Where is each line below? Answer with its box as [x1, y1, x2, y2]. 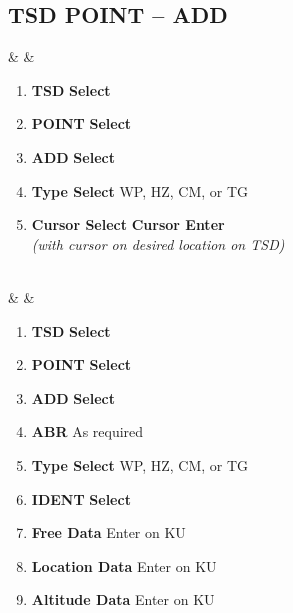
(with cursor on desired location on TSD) [31, 233, 285, 254]
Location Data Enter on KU [31, 555, 217, 576]
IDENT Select [31, 488, 131, 509]
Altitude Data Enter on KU [31, 589, 215, 610]
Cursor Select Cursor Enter [31, 214, 225, 235]
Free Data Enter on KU [31, 522, 186, 543]
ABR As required [31, 421, 144, 442]
